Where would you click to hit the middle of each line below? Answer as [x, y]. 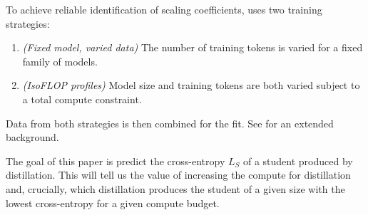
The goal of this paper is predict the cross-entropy [116, 161]
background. [32, 137]
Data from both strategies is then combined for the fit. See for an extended [170, 123]
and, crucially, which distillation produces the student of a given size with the [175, 188]
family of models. [60, 61]
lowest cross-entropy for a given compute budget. [113, 203]
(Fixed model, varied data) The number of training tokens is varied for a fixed [193, 47]
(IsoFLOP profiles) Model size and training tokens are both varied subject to [191, 85]
